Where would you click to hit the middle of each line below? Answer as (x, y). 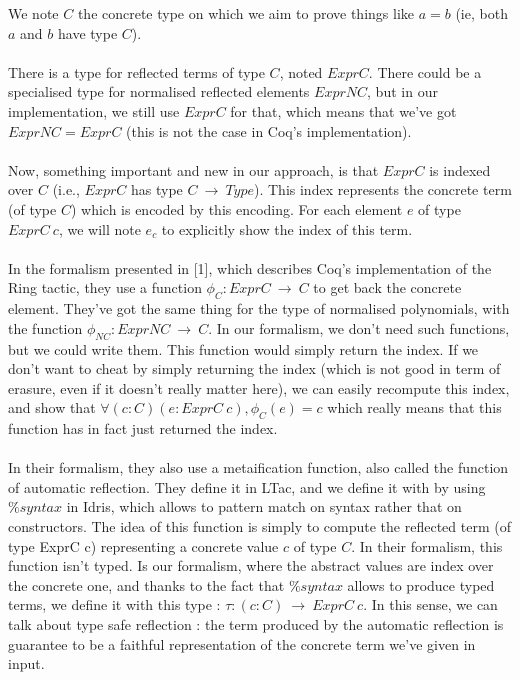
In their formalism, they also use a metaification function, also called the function (258, 467)
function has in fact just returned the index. (143, 428)
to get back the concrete (387, 287)
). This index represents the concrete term (383, 189)
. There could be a (425, 71)
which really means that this (414, 407)
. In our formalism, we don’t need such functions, (359, 327)
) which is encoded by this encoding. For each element (236, 208)
